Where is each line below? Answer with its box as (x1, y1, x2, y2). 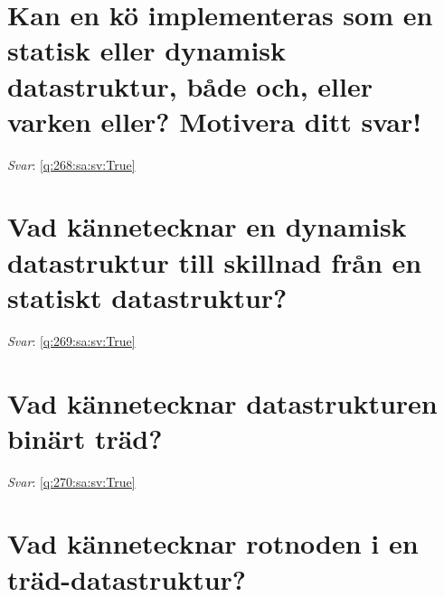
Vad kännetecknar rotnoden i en (7, 525, 419, 562)
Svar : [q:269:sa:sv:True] (7, 331, 136, 350)
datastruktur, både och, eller (7, 67, 373, 104)
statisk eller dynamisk (7, 32, 287, 69)
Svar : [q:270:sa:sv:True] (7, 471, 136, 490)
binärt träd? (7, 419, 163, 456)
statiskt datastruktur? (7, 278, 288, 315)
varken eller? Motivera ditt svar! (7, 102, 422, 139)
